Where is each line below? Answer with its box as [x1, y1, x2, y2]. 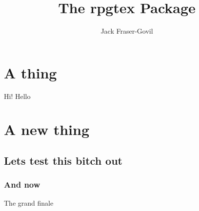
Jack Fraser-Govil [100, 26, 153, 36]
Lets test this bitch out [4, 153, 122, 168]
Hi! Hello [4, 91, 31, 101]
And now [4, 178, 40, 191]
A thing [4, 62, 57, 82]
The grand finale [4, 197, 54, 208]
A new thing [4, 119, 90, 139]
